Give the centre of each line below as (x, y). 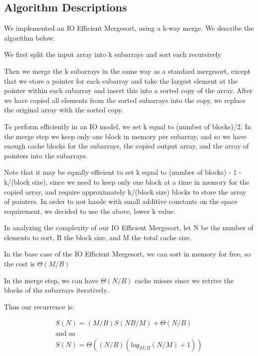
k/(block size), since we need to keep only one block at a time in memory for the (127, 181)
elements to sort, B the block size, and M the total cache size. (98, 237)
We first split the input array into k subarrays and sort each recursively (113, 54)
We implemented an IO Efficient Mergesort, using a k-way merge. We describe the (129, 28)
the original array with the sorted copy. (64, 110)
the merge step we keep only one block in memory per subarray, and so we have (125, 136)
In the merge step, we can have (51, 280)
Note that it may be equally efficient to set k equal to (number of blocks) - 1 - (123, 172)
